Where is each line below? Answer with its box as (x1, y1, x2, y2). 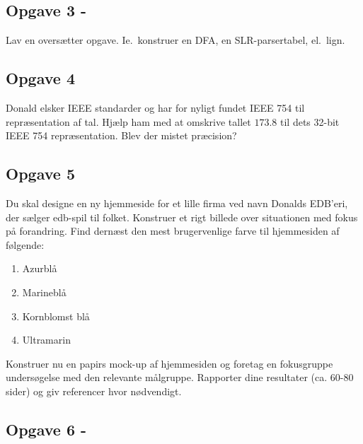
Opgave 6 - (6, 418, 87, 440)
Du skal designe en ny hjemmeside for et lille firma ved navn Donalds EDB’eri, (6, 195, 348, 210)
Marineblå (22, 284, 67, 299)
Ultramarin (22, 332, 71, 347)
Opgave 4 (6, 67, 75, 89)
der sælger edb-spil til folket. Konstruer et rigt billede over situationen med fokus (6, 209, 358, 224)
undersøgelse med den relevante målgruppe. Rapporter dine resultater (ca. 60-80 (6, 370, 354, 385)
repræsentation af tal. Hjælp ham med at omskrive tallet (6, 114, 251, 129)
